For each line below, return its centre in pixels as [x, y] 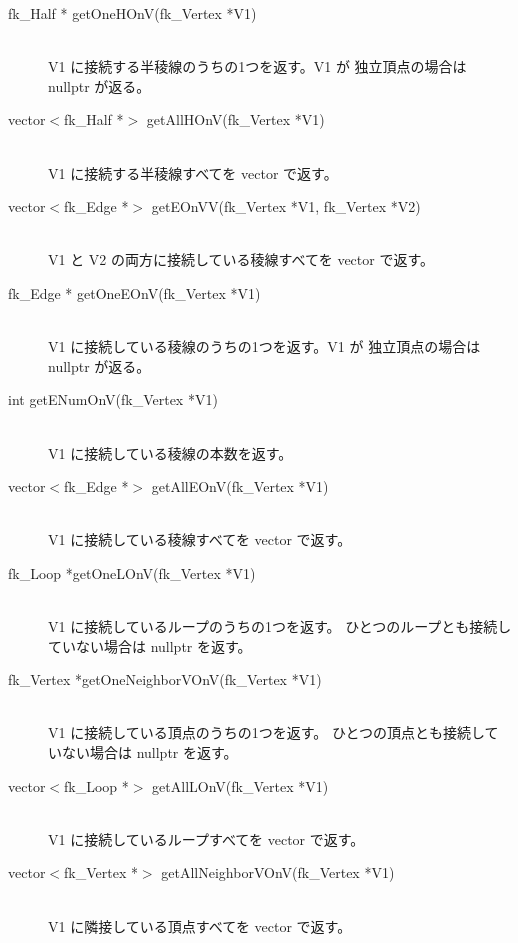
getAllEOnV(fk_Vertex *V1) [240, 486]
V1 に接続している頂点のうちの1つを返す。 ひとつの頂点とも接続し [266, 732]
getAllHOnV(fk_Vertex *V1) [235, 119]
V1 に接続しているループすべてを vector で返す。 [206, 838]
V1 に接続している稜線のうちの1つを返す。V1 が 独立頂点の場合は [264, 346]
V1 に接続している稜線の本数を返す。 [170, 452]
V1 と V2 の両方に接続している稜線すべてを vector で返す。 [241, 259]
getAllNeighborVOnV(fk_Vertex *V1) [278, 872]
